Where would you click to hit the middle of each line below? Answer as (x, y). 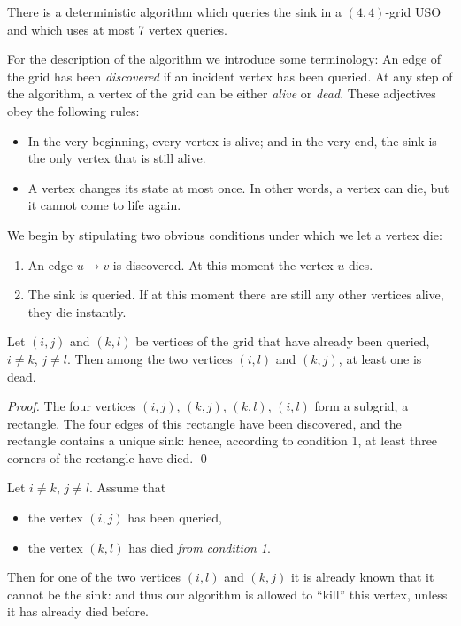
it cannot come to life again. (104, 205)
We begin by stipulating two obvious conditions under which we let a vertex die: (225, 234)
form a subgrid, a (361, 406)
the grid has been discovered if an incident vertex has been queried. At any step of (230, 76)
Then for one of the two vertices (94, 577)
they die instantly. (77, 311)
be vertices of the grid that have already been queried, (283, 341)
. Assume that (128, 487)
